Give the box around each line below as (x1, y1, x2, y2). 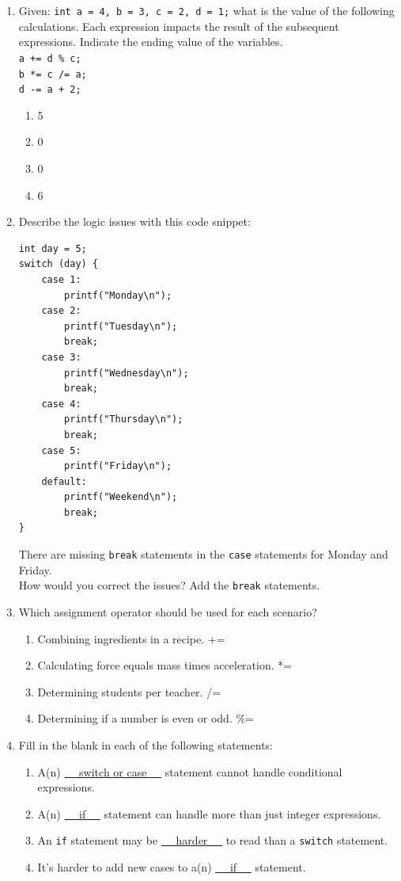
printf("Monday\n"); (64, 289, 172, 301)
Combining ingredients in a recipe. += (37, 630, 225, 646)
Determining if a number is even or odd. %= (37, 710, 254, 727)
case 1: (41, 273, 81, 285)
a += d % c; (18, 52, 81, 64)
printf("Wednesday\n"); (64, 367, 189, 379)
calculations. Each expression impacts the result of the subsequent (18, 17, 339, 34)
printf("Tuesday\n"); (64, 320, 178, 332)
